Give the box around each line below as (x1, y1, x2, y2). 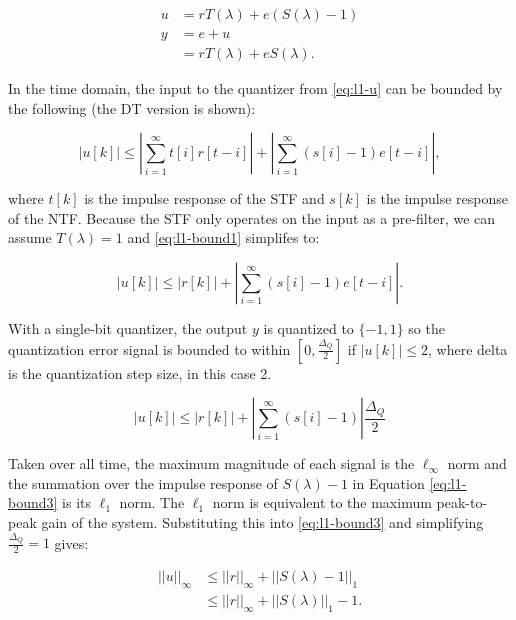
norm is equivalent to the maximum (212, 492, 432, 513)
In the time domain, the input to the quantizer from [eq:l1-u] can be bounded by (8, 78, 503, 99)
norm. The (119, 492, 185, 513)
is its (62, 492, 92, 513)
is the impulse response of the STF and (84, 188, 325, 209)
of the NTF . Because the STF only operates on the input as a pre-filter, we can (8, 207, 496, 228)
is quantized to (263, 318, 354, 339)
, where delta (428, 338, 508, 359)
